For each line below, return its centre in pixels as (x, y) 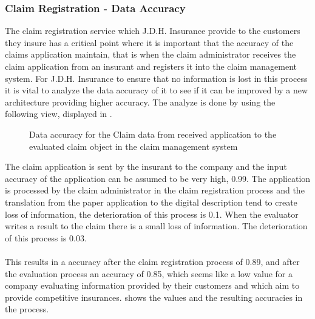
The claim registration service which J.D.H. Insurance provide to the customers (153, 31)
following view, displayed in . (59, 114)
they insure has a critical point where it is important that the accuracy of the (149, 42)
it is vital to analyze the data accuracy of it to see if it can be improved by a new (157, 90)
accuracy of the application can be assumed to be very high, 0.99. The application (158, 178)
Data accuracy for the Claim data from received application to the (153, 134)
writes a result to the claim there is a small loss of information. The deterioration (156, 226)
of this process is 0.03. (46, 237)
